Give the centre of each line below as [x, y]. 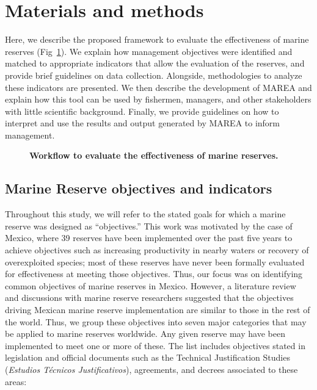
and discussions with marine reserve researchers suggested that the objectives [149, 298]
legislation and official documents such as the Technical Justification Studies [148, 357]
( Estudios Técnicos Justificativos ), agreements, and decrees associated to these [151, 369]
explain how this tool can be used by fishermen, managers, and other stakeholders [158, 99]
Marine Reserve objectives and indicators [139, 188]
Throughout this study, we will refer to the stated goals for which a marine [145, 214]
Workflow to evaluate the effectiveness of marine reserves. [154, 155]
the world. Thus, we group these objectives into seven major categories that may [156, 321]
